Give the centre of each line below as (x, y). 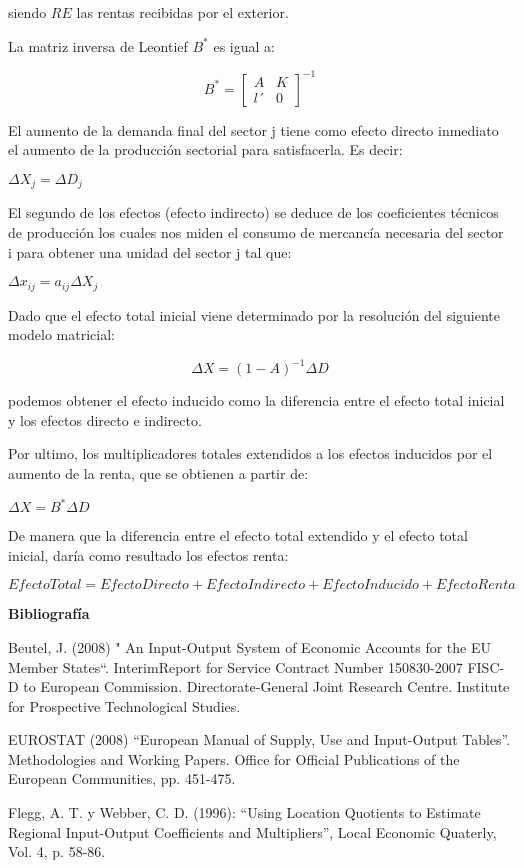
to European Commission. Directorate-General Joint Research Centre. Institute (266, 686)
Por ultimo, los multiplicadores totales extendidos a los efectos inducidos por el (250, 453)
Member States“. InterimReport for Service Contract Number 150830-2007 (235, 666)
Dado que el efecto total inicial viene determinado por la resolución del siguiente (254, 314)
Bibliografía (49, 613)
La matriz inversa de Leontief (98, 45)
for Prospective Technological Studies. (124, 705)
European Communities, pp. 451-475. (122, 778)
